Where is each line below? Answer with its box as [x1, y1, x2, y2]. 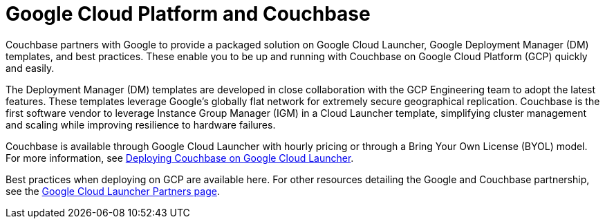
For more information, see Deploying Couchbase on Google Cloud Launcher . [6, 151, 354, 164]
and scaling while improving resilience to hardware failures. [6, 118, 276, 131]
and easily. [6, 62, 55, 74]
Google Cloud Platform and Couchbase [6, 2, 371, 26]
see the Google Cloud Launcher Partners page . [6, 185, 220, 197]
